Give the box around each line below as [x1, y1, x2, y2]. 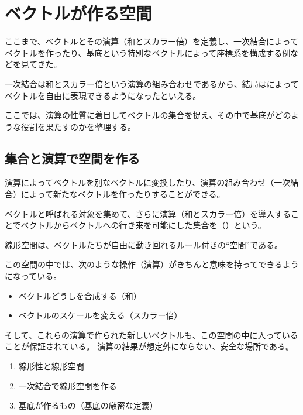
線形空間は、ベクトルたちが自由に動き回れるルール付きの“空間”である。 [5, 238, 283, 251]
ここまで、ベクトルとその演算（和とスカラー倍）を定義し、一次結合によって [5, 35, 298, 47]
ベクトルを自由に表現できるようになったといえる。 [5, 89, 201, 101]
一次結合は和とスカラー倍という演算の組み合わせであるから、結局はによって [5, 77, 299, 90]
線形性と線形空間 [18, 360, 84, 372]
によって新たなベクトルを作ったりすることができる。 [20, 188, 225, 200]
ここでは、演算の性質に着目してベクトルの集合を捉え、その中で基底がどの [5, 109, 291, 121]
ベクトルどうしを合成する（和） [18, 289, 142, 301]
